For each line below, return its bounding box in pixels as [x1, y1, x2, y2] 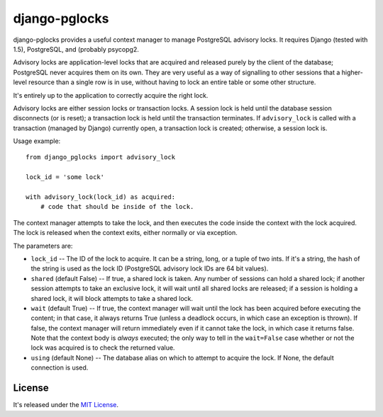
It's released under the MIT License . [13, 401, 119, 409]
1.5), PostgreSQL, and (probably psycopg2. [13, 45, 140, 53]
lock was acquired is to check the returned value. [30, 343, 175, 352]
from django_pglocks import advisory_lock [26, 153, 176, 161]
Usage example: [13, 137, 61, 145]
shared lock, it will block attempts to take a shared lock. [30, 294, 194, 302]
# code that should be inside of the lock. [40, 202, 194, 211]
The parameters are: [13, 241, 73, 250]
